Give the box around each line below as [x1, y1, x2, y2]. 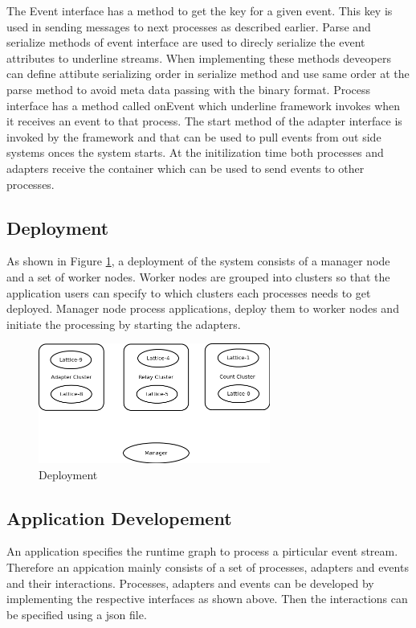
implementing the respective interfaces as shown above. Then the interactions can [6, 590, 408, 607]
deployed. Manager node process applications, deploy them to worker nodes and [6, 300, 399, 317]
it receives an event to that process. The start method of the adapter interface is [6, 113, 402, 129]
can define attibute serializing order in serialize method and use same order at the [6, 65, 410, 82]
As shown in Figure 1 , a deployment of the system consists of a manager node [6, 252, 390, 269]
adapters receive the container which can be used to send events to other [6, 159, 365, 176]
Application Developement [6, 505, 232, 530]
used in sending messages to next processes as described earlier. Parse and [6, 18, 371, 35]
